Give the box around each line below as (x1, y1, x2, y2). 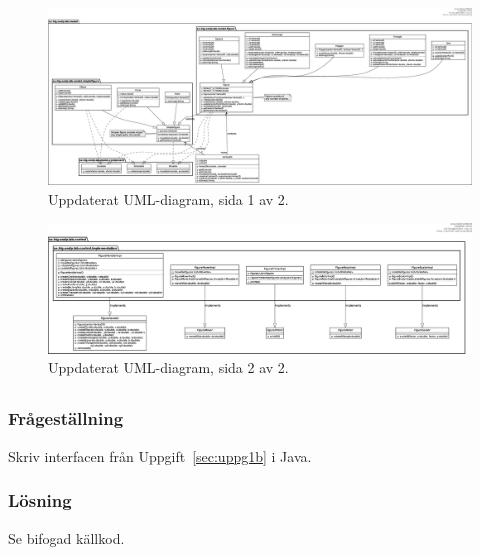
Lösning (8, 488, 72, 513)
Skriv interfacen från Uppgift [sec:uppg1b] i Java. (8, 445, 312, 466)
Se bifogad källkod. (8, 527, 125, 548)
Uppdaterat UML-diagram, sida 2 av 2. (48, 357, 289, 378)
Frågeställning (8, 406, 124, 431)
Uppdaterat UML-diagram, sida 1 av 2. (48, 188, 289, 209)
